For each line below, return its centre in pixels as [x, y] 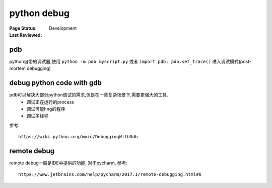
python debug [40, 13]
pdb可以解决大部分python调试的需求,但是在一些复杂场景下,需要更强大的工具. [89, 95]
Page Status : [23, 28]
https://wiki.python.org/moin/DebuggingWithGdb [78, 137]
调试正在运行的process [50, 102]
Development [63, 28]
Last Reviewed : [26, 35]
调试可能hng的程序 [46, 109]
